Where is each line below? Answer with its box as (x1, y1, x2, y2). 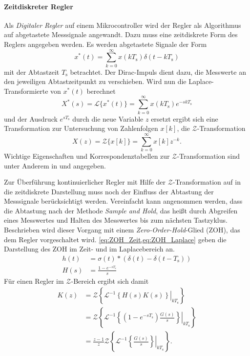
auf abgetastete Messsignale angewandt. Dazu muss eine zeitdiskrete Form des (4, 29, 238, 40)
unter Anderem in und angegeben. (4, 160, 106, 170)
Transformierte (4, 85, 48, 96)
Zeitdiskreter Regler (4, 1, 73, 11)
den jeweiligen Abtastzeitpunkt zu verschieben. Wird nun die (4, 76, 187, 86)
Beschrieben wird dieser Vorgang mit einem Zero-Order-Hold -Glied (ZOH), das (4, 225, 240, 235)
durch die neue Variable (72, 113, 144, 124)
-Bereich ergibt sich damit (71, 275, 149, 286)
